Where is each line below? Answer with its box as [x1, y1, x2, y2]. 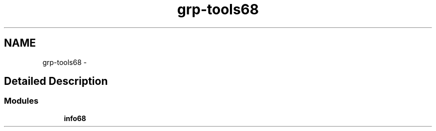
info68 [64, 114, 86, 123]
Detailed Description [4, 75, 108, 88]
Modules [4, 96, 39, 106]
